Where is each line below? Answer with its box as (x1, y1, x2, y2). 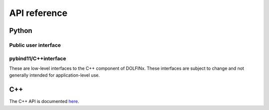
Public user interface (9, 41, 61, 48)
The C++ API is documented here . (9, 99, 79, 105)
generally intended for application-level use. (9, 72, 100, 78)
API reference (9, 7, 68, 18)
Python (9, 26, 32, 35)
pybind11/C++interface (9, 55, 67, 62)
